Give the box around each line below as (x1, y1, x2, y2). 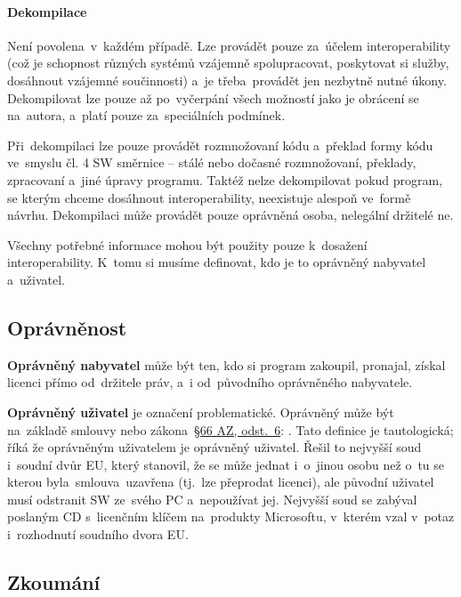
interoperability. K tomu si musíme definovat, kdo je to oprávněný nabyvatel (7, 253, 426, 271)
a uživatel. (7, 270, 65, 288)
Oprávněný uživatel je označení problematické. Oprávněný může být (7, 402, 394, 421)
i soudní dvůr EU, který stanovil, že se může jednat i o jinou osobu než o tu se (7, 455, 445, 473)
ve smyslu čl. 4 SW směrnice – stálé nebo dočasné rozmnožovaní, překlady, (7, 153, 417, 172)
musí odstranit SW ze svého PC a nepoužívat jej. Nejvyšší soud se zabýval (7, 489, 417, 508)
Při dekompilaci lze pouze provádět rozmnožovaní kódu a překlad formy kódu (7, 135, 433, 154)
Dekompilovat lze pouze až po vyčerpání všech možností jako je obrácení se (7, 88, 419, 107)
